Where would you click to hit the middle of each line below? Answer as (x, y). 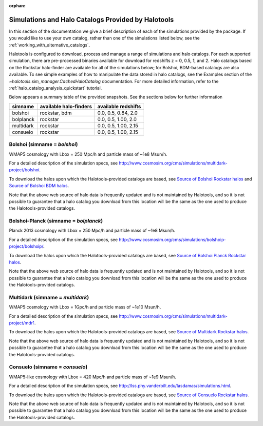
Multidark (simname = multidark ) (49, 297)
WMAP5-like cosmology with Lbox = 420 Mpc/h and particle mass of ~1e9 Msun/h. (93, 377)
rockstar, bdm (56, 113)
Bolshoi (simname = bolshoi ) (43, 144)
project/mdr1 (22, 323)
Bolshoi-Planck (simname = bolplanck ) (56, 221)
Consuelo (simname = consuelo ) (48, 367)
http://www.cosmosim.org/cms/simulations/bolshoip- (172, 240)
